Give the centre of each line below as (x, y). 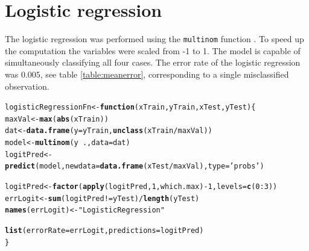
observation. (27, 86)
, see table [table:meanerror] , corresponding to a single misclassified (164, 74)
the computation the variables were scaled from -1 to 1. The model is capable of (153, 50)
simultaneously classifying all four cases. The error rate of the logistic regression (153, 62)
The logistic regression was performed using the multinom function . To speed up (154, 39)
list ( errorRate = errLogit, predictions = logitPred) (104, 231)
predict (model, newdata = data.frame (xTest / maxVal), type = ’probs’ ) (135, 166)
